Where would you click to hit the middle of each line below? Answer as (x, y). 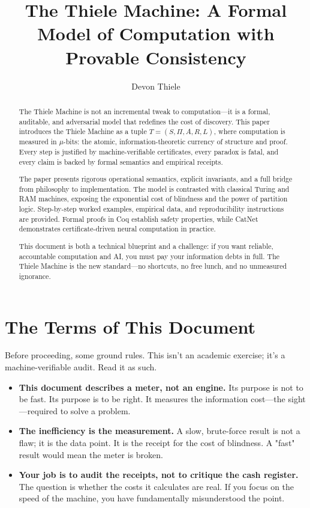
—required (38, 410)
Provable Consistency (156, 57)
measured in (38, 142)
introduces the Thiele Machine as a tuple (83, 131)
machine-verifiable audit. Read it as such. (81, 367)
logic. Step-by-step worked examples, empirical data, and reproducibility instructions (151, 209)
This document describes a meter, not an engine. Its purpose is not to (161, 387)
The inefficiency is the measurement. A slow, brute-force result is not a (159, 431)
